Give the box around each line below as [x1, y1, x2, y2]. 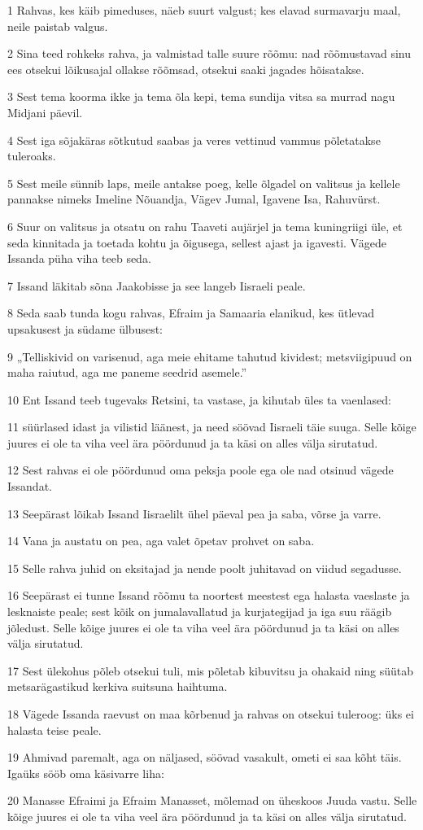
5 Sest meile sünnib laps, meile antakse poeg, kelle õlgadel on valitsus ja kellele [7, 174, 400, 191]
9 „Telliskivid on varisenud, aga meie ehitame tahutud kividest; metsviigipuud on [7, 347, 412, 365]
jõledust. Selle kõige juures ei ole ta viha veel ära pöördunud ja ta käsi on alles [7, 618, 399, 636]
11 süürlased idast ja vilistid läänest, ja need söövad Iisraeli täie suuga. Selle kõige [7, 418, 416, 435]
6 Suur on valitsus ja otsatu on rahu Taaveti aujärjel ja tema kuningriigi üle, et [7, 217, 403, 234]
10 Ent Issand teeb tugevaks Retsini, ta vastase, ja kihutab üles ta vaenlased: [7, 391, 391, 408]
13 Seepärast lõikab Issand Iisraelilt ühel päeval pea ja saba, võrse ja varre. [7, 505, 382, 522]
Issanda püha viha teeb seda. [7, 250, 151, 267]
